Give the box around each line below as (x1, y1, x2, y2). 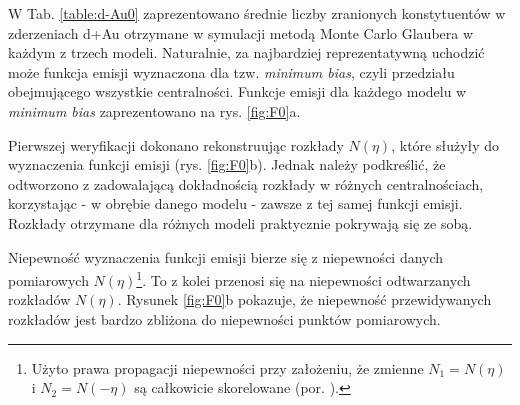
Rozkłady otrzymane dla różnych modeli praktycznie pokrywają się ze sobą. (8, 212, 473, 233)
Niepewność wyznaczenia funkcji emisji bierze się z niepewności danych (8, 246, 444, 267)
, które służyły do (391, 134, 500, 155)
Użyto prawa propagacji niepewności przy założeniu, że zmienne (31, 357, 424, 378)
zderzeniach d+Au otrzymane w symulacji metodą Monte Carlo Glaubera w (8, 22, 474, 43)
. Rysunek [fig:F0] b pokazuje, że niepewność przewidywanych (117, 289, 492, 310)
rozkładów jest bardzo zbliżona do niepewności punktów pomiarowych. (8, 308, 441, 329)
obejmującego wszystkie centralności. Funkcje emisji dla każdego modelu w (8, 81, 467, 102)
